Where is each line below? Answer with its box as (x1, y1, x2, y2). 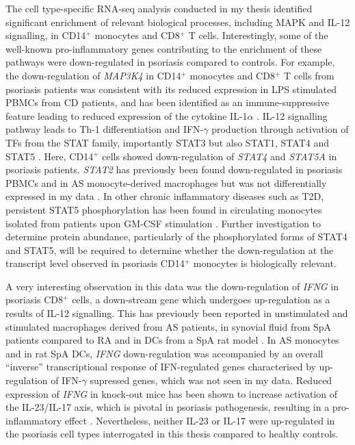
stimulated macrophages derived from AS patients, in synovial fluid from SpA (5, 319, 332, 333)
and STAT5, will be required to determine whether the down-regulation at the (5, 242, 334, 257)
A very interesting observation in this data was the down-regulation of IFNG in (5, 279, 339, 293)
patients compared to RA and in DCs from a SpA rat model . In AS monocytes (5, 333, 339, 347)
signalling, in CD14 (5, 28, 86, 42)
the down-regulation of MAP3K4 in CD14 (5, 68, 181, 82)
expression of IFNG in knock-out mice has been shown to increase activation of (5, 386, 338, 400)
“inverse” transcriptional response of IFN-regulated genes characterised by (5, 359, 316, 374)
